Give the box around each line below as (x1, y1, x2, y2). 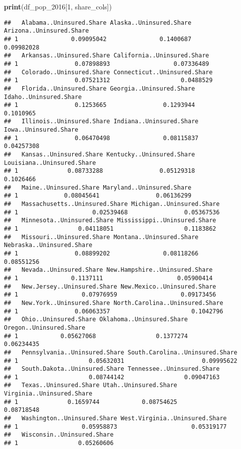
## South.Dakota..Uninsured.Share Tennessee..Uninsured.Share (4, 365, 220, 373)
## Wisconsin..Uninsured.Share (4, 431, 114, 439)
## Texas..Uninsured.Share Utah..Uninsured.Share (4, 382, 177, 389)
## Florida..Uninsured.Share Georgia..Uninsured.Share (4, 85, 195, 92)
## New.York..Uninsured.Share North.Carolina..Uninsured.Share (4, 299, 223, 306)
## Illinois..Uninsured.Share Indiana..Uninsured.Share (4, 118, 199, 125)
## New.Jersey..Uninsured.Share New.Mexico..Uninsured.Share (4, 283, 216, 290)
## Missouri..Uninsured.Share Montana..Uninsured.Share (4, 233, 199, 241)
